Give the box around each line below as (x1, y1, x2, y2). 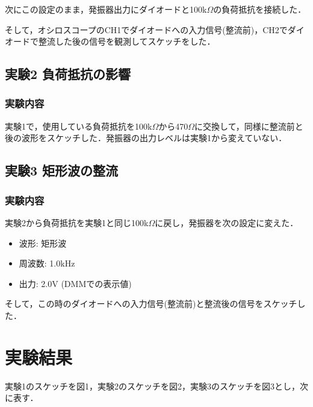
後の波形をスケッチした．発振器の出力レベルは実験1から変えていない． (5, 131, 287, 144)
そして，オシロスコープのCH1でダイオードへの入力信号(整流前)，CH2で (5, 23, 288, 36)
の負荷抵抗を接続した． (213, 3, 306, 15)
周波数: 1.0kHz (19, 257, 75, 270)
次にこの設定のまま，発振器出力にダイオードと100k (5, 3, 207, 15)
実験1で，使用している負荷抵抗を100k (5, 119, 152, 132)
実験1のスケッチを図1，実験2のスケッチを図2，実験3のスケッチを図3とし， (5, 379, 300, 392)
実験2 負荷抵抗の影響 (5, 65, 131, 83)
